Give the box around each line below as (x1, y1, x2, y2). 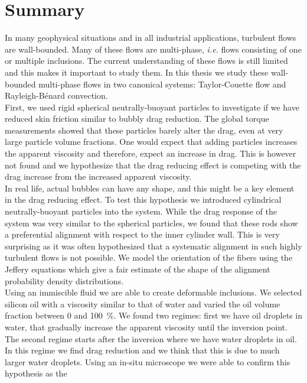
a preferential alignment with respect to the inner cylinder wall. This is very (5, 228, 280, 241)
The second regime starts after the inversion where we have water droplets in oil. (5, 332, 297, 345)
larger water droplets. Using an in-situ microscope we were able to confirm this (5, 355, 290, 368)
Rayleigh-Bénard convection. (5, 89, 108, 102)
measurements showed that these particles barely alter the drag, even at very (5, 124, 283, 136)
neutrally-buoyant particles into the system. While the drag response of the (5, 205, 277, 218)
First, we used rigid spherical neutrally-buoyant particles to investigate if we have (5, 100, 299, 113)
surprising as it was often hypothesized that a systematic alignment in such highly (5, 239, 302, 252)
